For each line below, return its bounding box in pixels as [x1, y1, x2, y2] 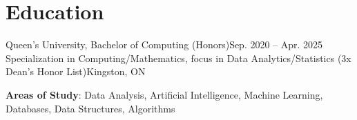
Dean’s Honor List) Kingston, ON [6, 64, 146, 79]
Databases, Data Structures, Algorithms [6, 101, 175, 115]
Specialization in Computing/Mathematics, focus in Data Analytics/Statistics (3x [6, 50, 351, 65]
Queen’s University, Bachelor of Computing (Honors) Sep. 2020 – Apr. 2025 [6, 37, 323, 52]
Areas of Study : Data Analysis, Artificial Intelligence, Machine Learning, [6, 87, 323, 101]
